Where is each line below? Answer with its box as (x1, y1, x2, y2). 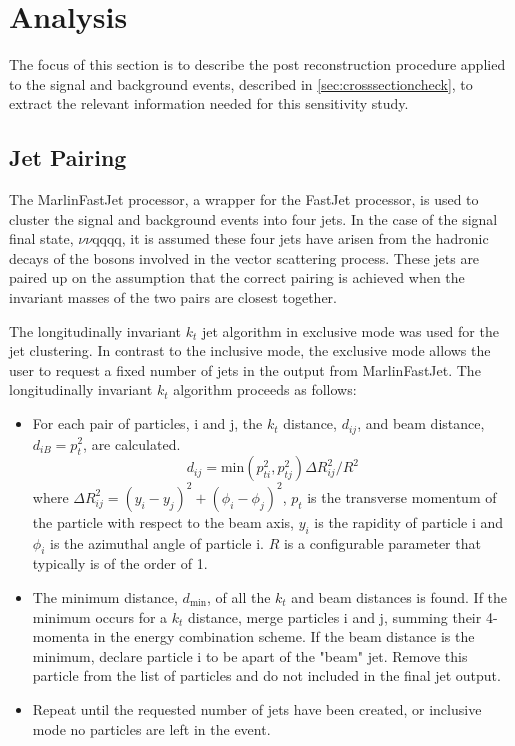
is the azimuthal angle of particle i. (49, 532, 264, 553)
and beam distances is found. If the (291, 586, 508, 607)
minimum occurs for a (32, 606, 168, 627)
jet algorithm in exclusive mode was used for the (201, 320, 499, 341)
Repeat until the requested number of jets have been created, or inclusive (32, 698, 482, 719)
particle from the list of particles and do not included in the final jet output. (32, 665, 501, 686)
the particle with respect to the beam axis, (32, 511, 294, 532)
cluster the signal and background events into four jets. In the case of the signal (9, 208, 498, 229)
